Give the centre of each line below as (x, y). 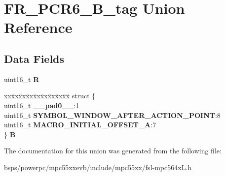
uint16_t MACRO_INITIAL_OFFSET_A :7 (80, 125)
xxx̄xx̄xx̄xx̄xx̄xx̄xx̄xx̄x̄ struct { (50, 96)
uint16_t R (22, 79)
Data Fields (34, 58)
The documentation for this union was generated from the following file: (113, 151)
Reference (38, 27)
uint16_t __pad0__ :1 (42, 105)
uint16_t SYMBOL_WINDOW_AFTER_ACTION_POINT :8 (112, 115)
